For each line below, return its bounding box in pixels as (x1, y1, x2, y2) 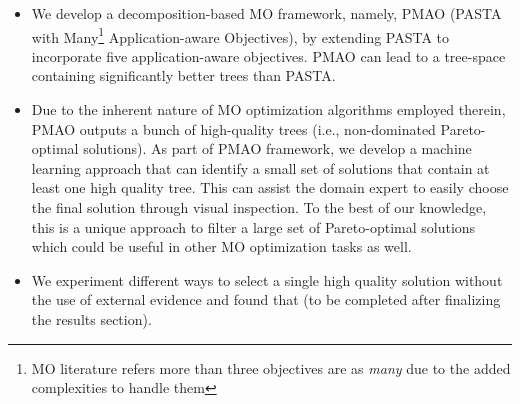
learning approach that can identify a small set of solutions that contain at (31, 157, 490, 178)
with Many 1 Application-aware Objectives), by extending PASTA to (31, 23, 450, 47)
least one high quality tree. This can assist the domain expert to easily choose (31, 177, 509, 198)
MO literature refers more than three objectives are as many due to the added (31, 357, 511, 378)
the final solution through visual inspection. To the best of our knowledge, (31, 197, 487, 217)
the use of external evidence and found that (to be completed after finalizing (31, 289, 501, 310)
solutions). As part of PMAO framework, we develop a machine (83, 138, 472, 159)
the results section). (31, 308, 152, 329)
